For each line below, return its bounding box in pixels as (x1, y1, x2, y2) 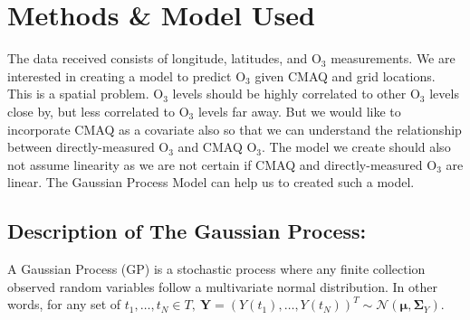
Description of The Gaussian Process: (7, 217, 367, 245)
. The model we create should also (262, 137, 451, 156)
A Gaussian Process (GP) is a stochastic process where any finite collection (7, 259, 426, 278)
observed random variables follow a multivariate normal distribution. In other (7, 277, 437, 296)
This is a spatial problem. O (7, 84, 164, 103)
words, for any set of (7, 295, 121, 314)
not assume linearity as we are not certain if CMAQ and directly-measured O (7, 155, 437, 174)
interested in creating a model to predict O (7, 66, 246, 85)
